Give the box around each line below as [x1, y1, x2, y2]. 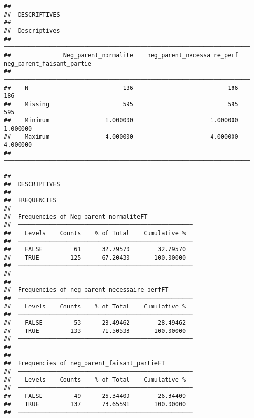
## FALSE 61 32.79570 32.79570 [4, 246, 186, 253]
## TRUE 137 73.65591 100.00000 [4, 400, 186, 408]
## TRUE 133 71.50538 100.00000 [4, 327, 186, 334]
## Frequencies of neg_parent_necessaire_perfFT [4, 286, 169, 294]
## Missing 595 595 [4, 100, 238, 108]
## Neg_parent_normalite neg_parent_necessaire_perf [4, 51, 238, 59]
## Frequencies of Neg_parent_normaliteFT [4, 213, 148, 220]
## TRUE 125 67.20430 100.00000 [4, 254, 186, 261]
